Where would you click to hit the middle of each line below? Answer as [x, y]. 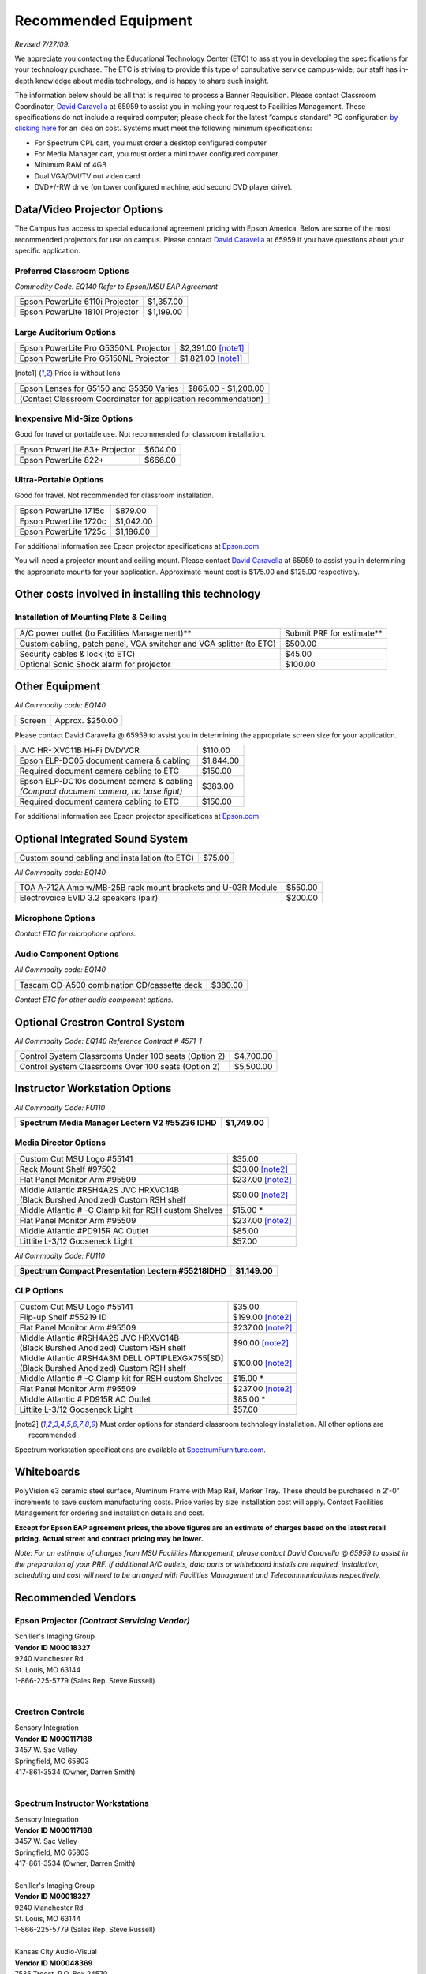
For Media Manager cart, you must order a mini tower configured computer [156, 154]
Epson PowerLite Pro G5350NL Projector [95, 348]
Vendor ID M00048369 [54, 1963]
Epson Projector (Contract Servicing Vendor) [103, 1620]
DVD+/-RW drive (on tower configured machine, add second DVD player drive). [163, 187]
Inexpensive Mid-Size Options [74, 418]
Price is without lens [88, 373]
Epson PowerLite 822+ [62, 460]
